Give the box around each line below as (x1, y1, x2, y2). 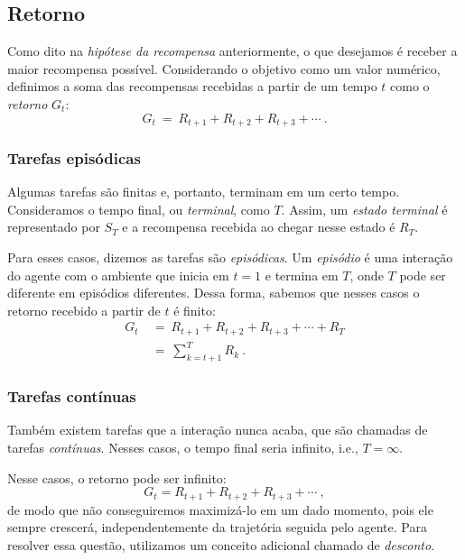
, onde (349, 265, 384, 284)
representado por (7, 217, 100, 236)
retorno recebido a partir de (7, 300, 161, 319)
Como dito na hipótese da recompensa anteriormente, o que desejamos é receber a (7, 41, 458, 60)
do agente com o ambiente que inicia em (7, 265, 229, 284)
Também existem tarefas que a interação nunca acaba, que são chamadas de (7, 420, 428, 439)
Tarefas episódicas (7, 146, 141, 169)
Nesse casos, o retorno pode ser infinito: (7, 468, 227, 487)
